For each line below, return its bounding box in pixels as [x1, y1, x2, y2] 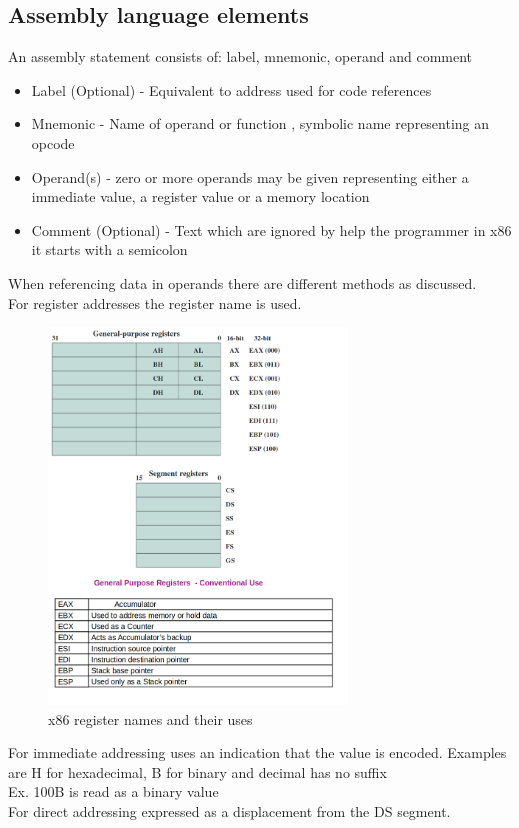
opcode [31, 132, 75, 153]
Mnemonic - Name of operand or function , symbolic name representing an [31, 113, 490, 134]
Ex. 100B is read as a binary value [8, 781, 219, 802]
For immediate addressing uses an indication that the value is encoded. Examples [8, 742, 507, 763]
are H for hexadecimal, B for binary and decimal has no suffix [8, 761, 387, 782]
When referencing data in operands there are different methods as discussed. [8, 272, 477, 293]
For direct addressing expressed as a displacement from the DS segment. [8, 800, 451, 821]
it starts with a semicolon [31, 239, 188, 260]
